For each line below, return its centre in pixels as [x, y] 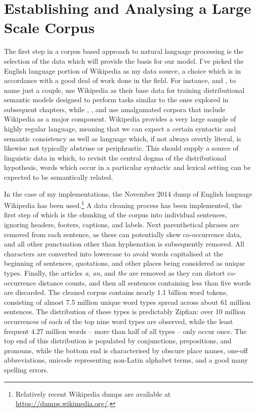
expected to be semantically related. [59, 177]
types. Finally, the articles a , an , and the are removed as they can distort [115, 273]
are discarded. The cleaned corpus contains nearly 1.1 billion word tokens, [116, 292]
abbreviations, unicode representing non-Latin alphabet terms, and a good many [126, 360]
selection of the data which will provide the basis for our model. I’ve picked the [124, 61]
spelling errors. [26, 369]
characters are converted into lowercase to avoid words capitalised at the [114, 253]
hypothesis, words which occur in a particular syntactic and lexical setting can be [128, 167]
